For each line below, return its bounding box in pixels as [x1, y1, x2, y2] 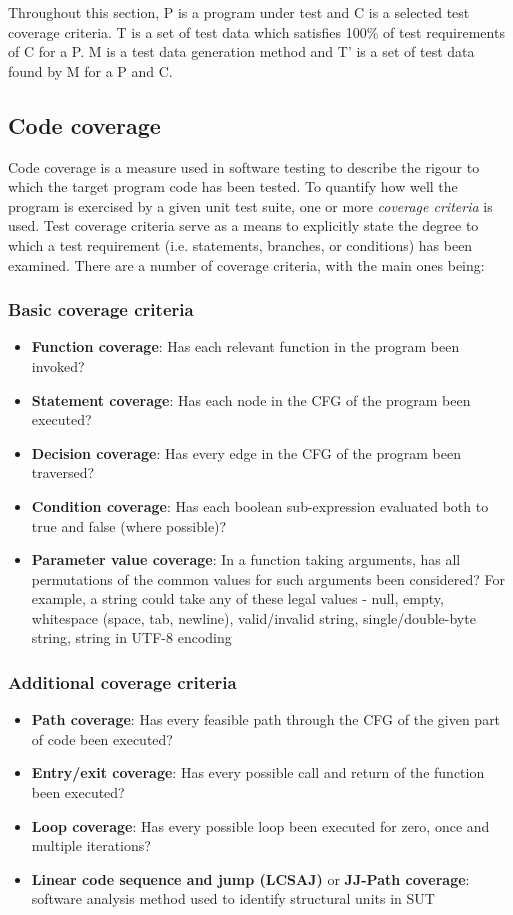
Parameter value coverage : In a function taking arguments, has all [31, 549, 461, 570]
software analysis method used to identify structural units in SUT [31, 888, 435, 909]
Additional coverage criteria [8, 670, 237, 694]
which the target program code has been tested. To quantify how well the [8, 176, 458, 197]
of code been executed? [31, 728, 173, 749]
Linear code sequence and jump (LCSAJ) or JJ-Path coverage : [31, 868, 470, 889]
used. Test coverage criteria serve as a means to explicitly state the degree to [8, 215, 479, 236]
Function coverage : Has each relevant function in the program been [31, 336, 460, 357]
